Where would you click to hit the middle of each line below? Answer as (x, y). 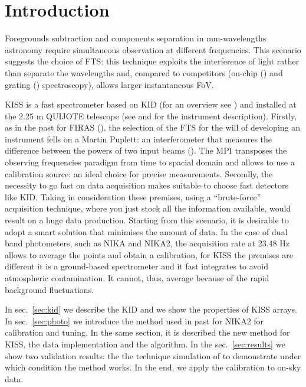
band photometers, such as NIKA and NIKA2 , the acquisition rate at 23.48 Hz (147, 243)
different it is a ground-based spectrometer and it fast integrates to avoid (137, 266)
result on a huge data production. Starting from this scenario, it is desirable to (147, 220)
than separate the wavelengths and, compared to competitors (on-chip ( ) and (144, 72)
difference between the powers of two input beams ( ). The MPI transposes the (146, 150)
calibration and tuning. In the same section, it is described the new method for (147, 332)
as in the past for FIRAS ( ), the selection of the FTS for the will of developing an (153, 127)
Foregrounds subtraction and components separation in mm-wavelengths (136, 38)
